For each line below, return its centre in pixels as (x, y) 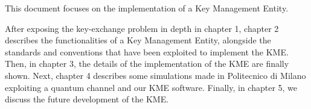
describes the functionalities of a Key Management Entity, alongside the (138, 40)
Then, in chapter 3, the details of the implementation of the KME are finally (147, 64)
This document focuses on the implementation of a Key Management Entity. (147, 8)
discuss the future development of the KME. (87, 99)
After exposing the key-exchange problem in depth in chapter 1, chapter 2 (142, 28)
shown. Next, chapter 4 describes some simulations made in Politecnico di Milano (155, 75)
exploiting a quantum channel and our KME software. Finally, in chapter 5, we (151, 87)
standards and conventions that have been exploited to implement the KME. (147, 51)
